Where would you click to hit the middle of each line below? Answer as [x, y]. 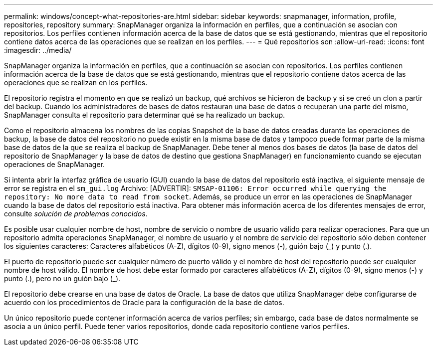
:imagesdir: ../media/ [38, 50]
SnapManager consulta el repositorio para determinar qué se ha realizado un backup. [145, 115]
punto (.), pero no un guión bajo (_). [62, 278]
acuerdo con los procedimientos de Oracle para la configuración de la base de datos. [144, 302]
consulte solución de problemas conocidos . [76, 214]
